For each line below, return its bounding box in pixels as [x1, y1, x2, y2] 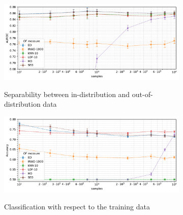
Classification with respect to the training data [4, 201, 150, 211]
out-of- [132, 88, 153, 99]
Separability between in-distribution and [4, 88, 130, 99]
